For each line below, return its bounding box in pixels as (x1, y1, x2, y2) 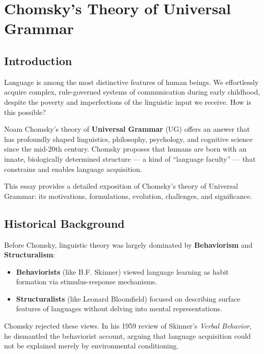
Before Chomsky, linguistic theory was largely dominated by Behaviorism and (4, 239, 253, 250)
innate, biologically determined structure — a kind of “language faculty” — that (4, 153, 256, 164)
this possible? (4, 106, 46, 117)
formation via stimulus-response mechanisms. (16, 276, 157, 287)
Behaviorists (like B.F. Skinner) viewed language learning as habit (16, 266, 229, 277)
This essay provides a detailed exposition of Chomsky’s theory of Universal (4, 181, 238, 191)
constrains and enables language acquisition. (4, 163, 142, 174)
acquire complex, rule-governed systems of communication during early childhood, (4, 86, 260, 97)
